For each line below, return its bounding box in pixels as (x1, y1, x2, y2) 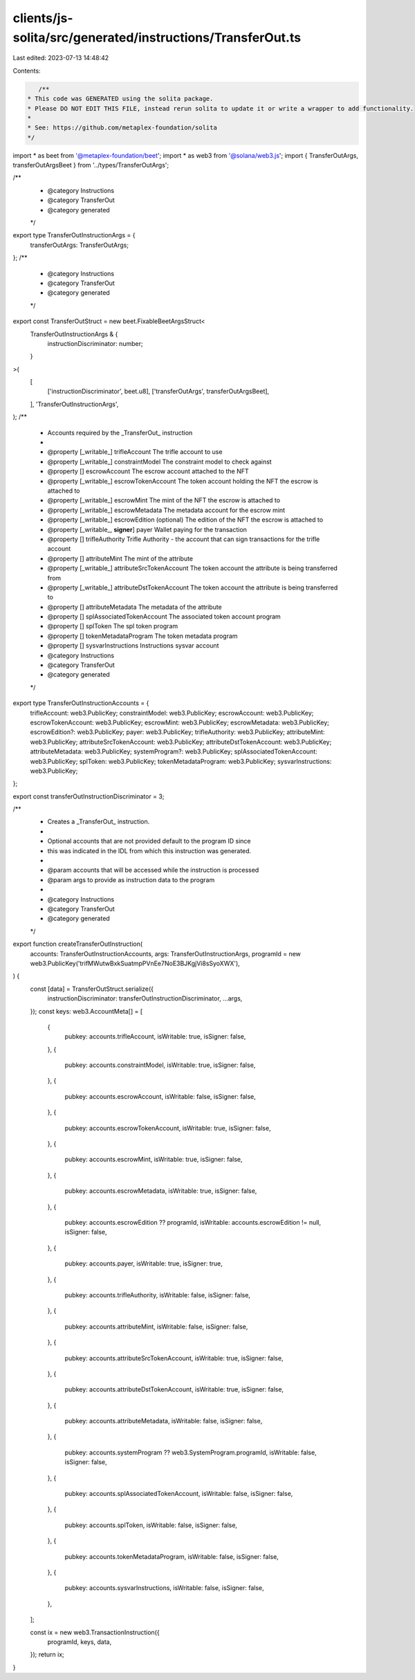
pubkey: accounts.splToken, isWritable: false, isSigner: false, (64, 1521, 238, 1529)
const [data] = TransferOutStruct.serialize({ (30, 985, 154, 993)
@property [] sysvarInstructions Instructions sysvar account (47, 641, 219, 650)
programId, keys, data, (47, 1637, 112, 1646)
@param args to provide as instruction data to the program (47, 875, 215, 884)
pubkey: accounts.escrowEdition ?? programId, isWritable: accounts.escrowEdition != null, (64, 1218, 322, 1226)
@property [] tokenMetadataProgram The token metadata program (47, 632, 238, 640)
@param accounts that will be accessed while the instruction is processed (47, 866, 259, 875)
